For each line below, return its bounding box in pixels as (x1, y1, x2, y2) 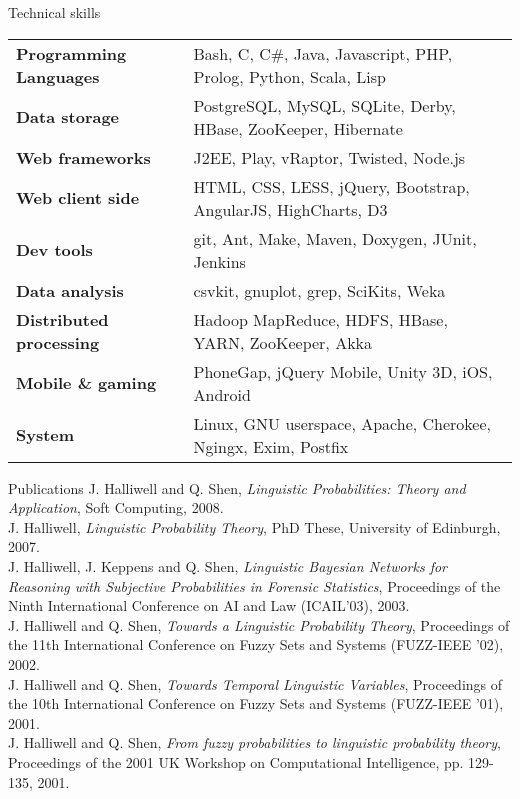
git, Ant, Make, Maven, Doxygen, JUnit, (193, 226, 477, 250)
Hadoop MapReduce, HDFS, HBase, (193, 307, 448, 331)
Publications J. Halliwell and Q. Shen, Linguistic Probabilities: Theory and (8, 477, 466, 498)
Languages (16, 64, 100, 88)
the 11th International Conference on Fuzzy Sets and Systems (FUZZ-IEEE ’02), (8, 634, 504, 655)
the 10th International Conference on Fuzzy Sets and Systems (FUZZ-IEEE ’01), (8, 693, 504, 714)
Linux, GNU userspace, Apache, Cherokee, (193, 411, 492, 435)
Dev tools (16, 238, 93, 262)
